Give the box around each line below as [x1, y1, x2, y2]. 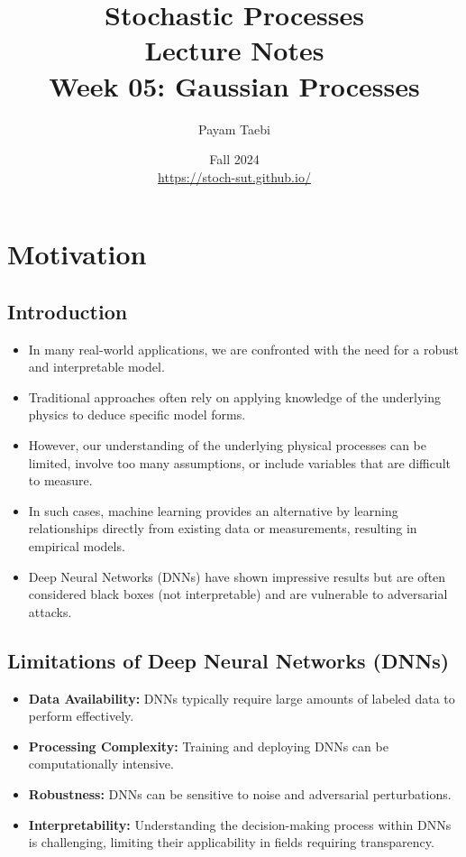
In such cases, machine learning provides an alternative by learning [28, 501, 398, 520]
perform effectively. [28, 706, 134, 725]
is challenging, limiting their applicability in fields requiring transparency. [28, 833, 434, 852]
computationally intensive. [28, 754, 174, 773]
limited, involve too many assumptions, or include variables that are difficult [28, 453, 452, 472]
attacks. [28, 602, 72, 621]
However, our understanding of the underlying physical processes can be [28, 436, 427, 455]
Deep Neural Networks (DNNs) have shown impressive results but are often [28, 567, 446, 585]
